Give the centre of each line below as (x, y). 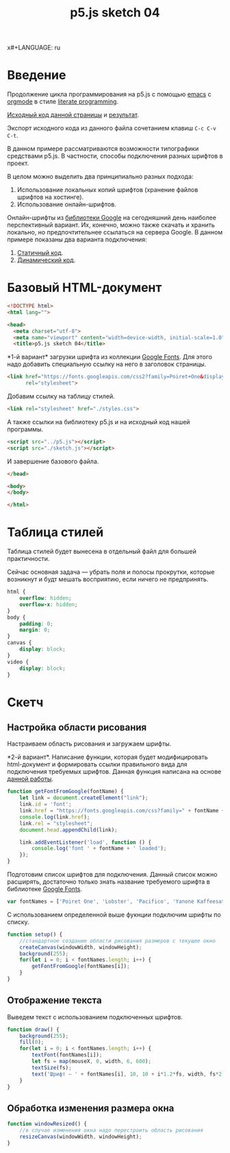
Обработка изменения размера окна (91, 1108)
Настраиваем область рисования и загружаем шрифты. (89, 744)
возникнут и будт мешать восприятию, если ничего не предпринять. (108, 579)
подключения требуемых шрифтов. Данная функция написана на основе (114, 772)
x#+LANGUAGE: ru (34, 48)
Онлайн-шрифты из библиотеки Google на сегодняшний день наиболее (112, 218)
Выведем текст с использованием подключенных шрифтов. (95, 1017)
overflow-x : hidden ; (49, 605)
